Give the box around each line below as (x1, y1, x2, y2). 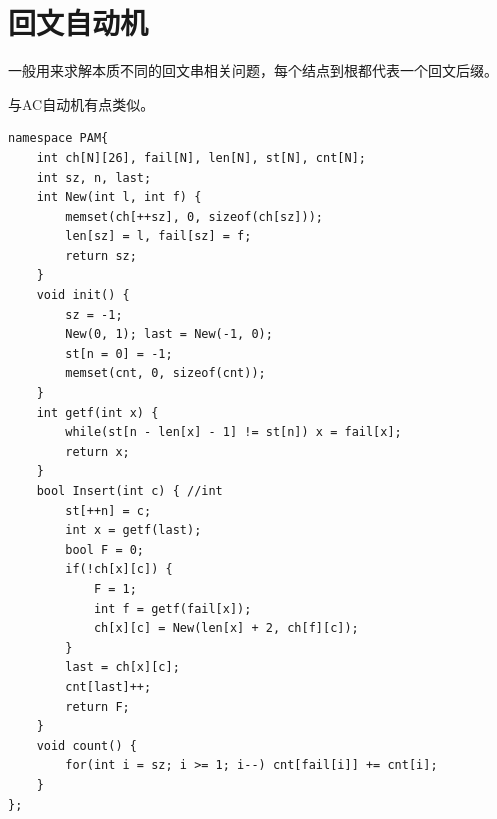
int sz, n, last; (36, 170, 152, 185)
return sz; (65, 248, 137, 263)
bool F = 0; (65, 542, 145, 557)
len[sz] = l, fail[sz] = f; (65, 229, 252, 244)
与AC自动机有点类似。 (8, 93, 155, 114)
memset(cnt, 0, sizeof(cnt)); (65, 366, 266, 381)
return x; (65, 444, 130, 459)
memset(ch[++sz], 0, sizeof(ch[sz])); (65, 209, 323, 224)
